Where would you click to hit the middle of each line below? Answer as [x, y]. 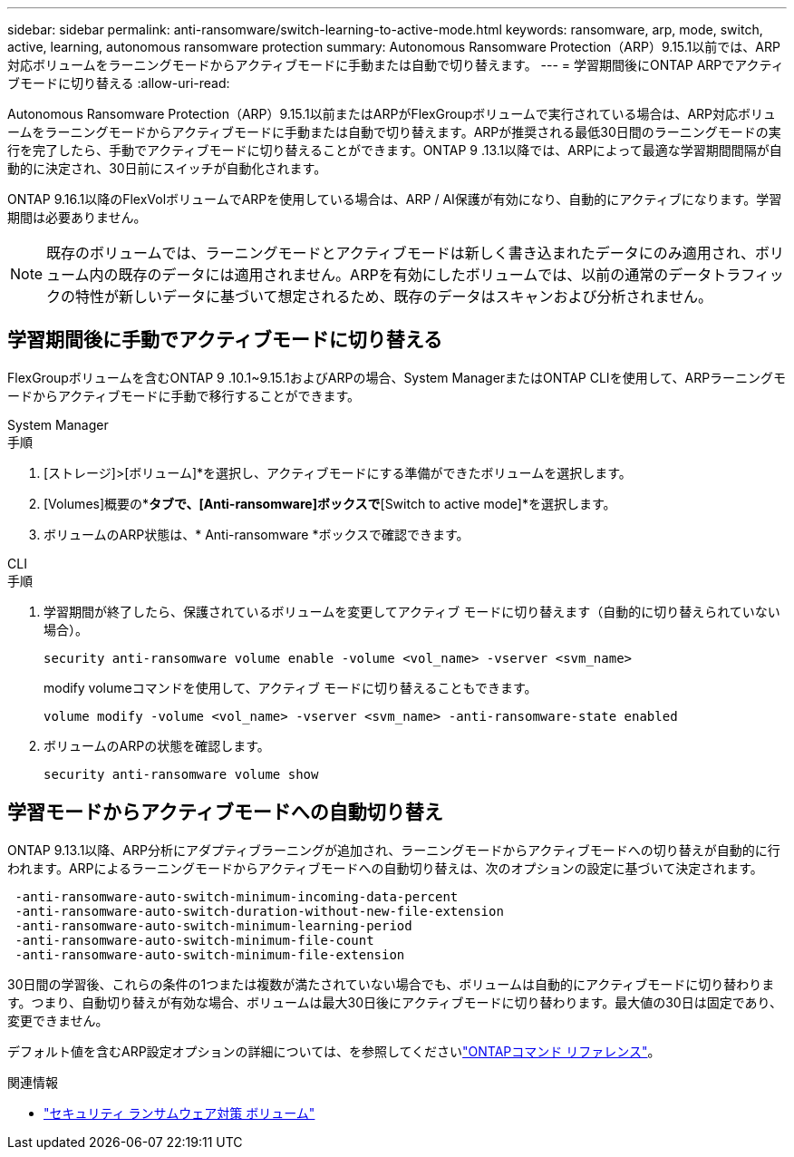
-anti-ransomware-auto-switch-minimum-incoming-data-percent [237, 896]
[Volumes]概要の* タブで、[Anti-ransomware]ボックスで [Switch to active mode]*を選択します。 [330, 503]
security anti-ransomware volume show [181, 774]
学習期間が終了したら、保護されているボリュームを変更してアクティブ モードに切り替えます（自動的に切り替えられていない [412, 611]
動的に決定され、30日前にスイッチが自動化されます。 [167, 168]
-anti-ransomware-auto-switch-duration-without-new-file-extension [259, 911]
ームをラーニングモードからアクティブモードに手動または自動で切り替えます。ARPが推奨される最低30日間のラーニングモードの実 [394, 132]
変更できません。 [58, 1020]
